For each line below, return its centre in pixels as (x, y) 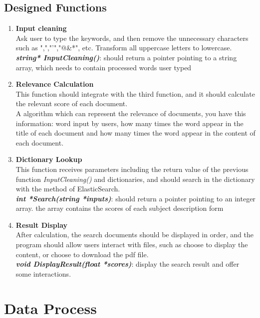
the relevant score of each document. (72, 103)
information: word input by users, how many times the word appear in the (130, 123)
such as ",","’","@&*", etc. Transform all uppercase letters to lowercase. (124, 48)
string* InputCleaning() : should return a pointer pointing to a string (126, 57)
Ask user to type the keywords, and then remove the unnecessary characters (132, 38)
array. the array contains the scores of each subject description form (120, 208)
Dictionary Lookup (49, 159)
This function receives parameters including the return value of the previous (132, 169)
